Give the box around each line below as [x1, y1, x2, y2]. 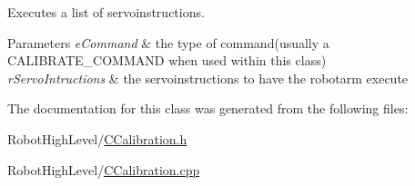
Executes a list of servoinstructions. [7, 3, 205, 21]
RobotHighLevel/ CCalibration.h [7, 129, 187, 148]
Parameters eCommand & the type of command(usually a [7, 33, 329, 52]
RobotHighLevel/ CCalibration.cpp [7, 160, 200, 179]
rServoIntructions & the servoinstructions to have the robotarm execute [7, 68, 409, 87]
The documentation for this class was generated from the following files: [7, 99, 409, 118]
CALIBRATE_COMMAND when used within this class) [7, 51, 327, 70]
